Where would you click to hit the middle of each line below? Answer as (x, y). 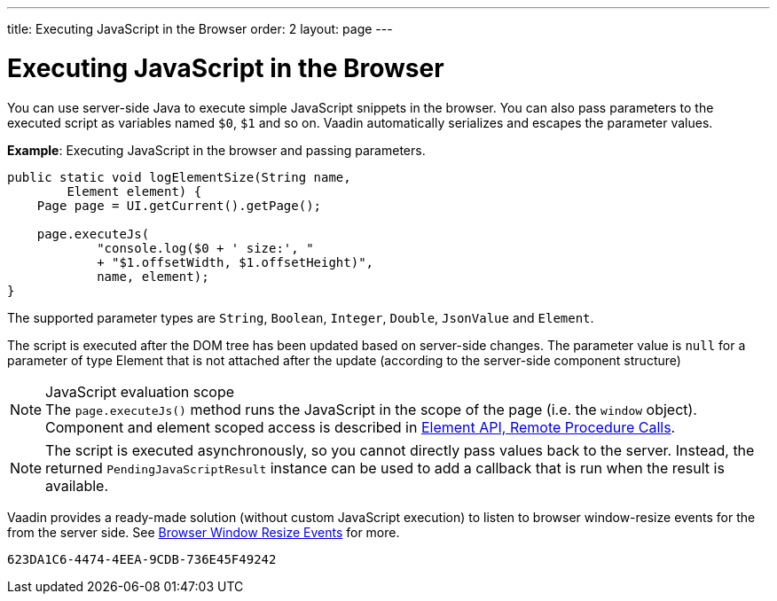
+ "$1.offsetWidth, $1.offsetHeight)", (235, 262)
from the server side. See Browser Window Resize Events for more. (204, 532)
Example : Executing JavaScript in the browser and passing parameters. (216, 150)
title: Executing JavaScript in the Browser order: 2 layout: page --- (200, 29)
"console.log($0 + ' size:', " (205, 248)
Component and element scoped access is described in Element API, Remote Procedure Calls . (361, 427)
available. (77, 485)
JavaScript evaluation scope (140, 391)
